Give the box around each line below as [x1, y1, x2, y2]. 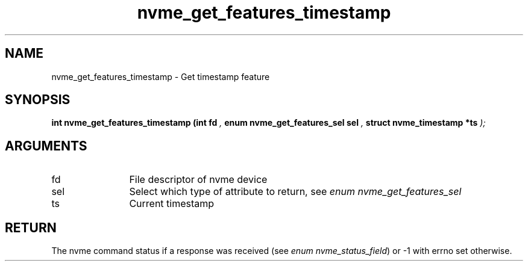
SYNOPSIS [5, 92, 71, 108]
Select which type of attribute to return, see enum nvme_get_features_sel [129, 185, 462, 198]
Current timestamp [129, 197, 215, 210]
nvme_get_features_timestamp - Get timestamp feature [51, 71, 270, 82]
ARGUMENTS [5, 138, 87, 153]
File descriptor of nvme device [129, 173, 268, 186]
